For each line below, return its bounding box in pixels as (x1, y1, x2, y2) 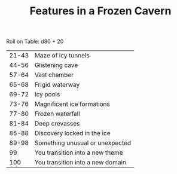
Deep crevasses (34, 120, 80, 128)
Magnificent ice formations (34, 100, 111, 108)
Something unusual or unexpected (34, 139, 132, 147)
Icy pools (34, 90, 60, 99)
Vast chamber (34, 71, 74, 79)
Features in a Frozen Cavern (29, 4, 172, 18)
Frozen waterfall (34, 109, 80, 118)
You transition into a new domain (34, 158, 127, 167)
